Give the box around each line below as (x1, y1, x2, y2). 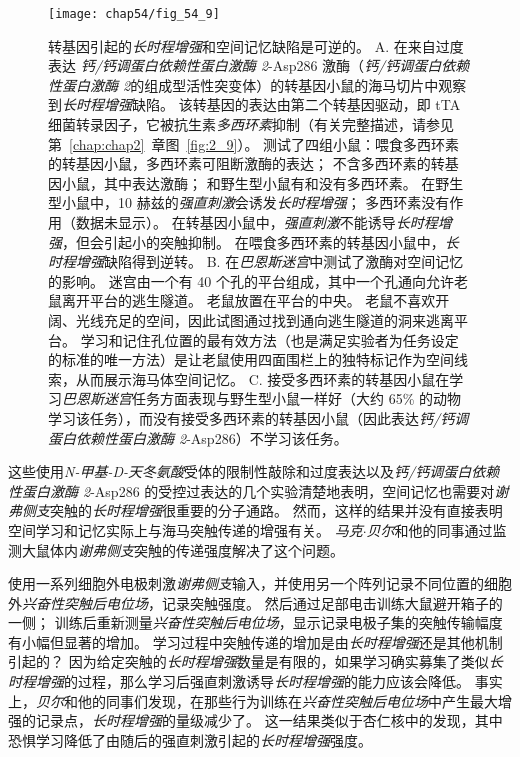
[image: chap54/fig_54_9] (48, 7, 220, 21)
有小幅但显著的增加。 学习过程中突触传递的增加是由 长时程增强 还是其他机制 (8, 631, 503, 652)
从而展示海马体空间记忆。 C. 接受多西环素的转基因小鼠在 (75, 368, 450, 389)
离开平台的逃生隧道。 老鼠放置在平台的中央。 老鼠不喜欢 (61, 290, 436, 311)
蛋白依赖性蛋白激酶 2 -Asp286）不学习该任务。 (48, 427, 348, 448)
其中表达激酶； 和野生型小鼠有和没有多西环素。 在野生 (103, 172, 464, 193)
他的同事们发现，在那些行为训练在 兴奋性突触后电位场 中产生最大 (77, 690, 498, 711)
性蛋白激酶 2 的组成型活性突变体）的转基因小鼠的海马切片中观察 (48, 74, 467, 95)
